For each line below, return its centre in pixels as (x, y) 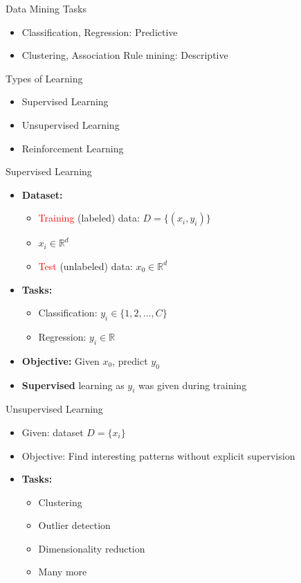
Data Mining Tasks (46, 8)
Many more (63, 572)
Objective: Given (61, 360)
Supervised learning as (73, 385)
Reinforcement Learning (73, 148)
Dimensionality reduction (92, 548)
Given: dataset (53, 432)
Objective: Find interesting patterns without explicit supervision (158, 455)
